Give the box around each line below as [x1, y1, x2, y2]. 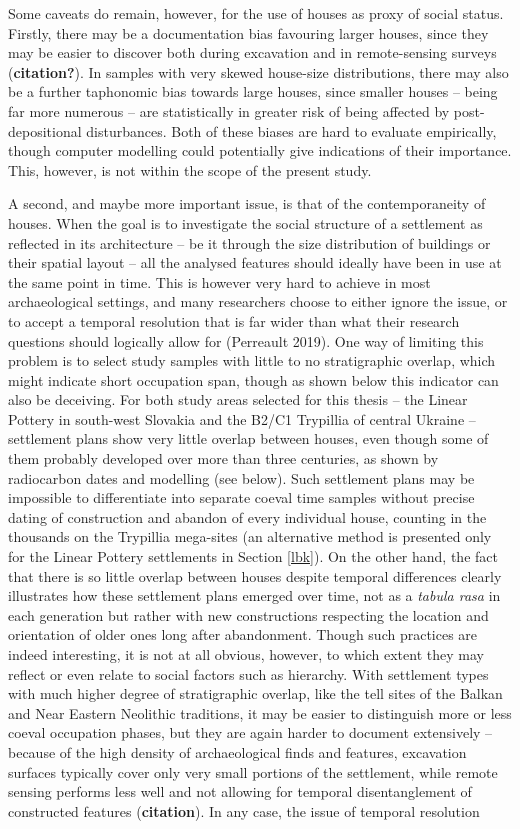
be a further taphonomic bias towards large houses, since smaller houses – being [8, 81, 498, 102]
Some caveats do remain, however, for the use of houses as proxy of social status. [8, 3, 504, 23]
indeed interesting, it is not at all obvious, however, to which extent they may [8, 644, 484, 664]
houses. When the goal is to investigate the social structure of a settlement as [8, 212, 483, 233]
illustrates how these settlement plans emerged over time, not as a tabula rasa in [8, 585, 501, 606]
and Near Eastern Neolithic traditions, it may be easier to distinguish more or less [8, 702, 512, 723]
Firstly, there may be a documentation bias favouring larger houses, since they [8, 22, 489, 43]
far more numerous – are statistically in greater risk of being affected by [8, 100, 450, 121]
